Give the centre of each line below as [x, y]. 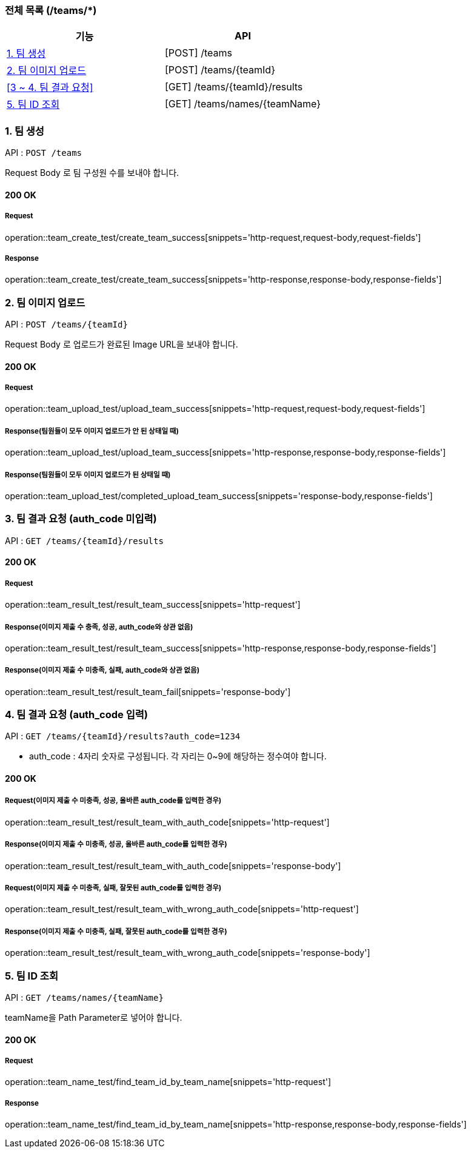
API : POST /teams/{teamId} [66, 324]
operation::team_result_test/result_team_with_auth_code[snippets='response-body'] [173, 866]
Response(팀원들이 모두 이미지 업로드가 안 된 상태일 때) [92, 431]
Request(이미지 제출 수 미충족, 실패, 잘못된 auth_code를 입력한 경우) [113, 888]
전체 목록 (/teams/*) [51, 10]
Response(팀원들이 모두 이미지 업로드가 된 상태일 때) [88, 475]
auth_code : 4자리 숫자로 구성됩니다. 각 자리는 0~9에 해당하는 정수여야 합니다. [178, 756]
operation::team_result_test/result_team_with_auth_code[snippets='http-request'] [167, 822]
